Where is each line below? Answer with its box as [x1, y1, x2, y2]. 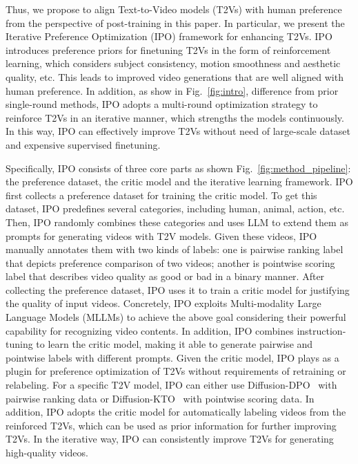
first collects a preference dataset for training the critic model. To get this [6, 187, 317, 202]
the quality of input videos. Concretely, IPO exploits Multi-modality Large [6, 296, 321, 310]
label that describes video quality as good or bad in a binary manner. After [6, 269, 325, 284]
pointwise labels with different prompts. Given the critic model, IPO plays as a [6, 350, 339, 364]
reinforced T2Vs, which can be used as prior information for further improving [6, 418, 337, 432]
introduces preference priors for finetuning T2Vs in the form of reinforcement [6, 42, 331, 57]
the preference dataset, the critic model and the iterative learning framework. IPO [6, 174, 353, 189]
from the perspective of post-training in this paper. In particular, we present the [6, 15, 345, 30]
